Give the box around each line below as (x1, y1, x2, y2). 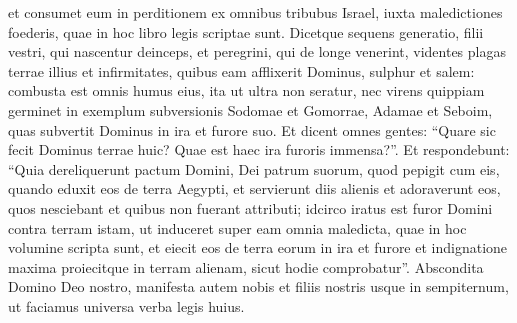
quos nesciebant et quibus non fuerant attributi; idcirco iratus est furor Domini (8, 197, 493, 218)
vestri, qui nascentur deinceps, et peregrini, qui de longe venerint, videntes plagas (8, 41, 506, 62)
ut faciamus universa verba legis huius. (8, 295, 245, 316)
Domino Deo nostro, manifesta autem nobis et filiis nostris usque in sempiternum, (8, 276, 509, 297)
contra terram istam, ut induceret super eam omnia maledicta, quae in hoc (8, 217, 467, 238)
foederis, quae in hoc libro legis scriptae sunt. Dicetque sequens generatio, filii (8, 21, 484, 42)
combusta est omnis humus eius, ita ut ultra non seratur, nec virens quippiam (8, 80, 485, 101)
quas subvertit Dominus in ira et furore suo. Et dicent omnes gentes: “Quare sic (8, 119, 496, 140)
